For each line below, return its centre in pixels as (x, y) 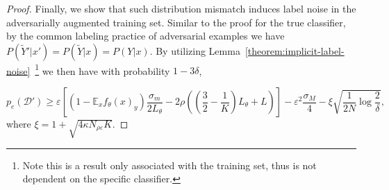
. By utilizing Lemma (195, 50)
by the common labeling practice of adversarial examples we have (146, 36)
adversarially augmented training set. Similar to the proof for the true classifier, (176, 22)
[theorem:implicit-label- (295, 50)
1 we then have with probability (102, 69)
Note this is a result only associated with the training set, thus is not (169, 165)
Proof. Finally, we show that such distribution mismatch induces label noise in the (181, 8)
